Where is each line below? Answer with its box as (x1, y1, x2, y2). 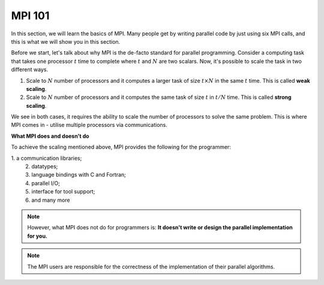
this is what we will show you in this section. (11, 38, 121, 45)
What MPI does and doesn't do (11, 132, 89, 140)
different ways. (11, 66, 48, 73)
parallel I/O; (31, 180, 60, 187)
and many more (31, 196, 70, 204)
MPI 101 (11, 9, 50, 22)
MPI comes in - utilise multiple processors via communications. (11, 122, 168, 129)
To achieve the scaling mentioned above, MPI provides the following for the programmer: (11, 144, 231, 151)
